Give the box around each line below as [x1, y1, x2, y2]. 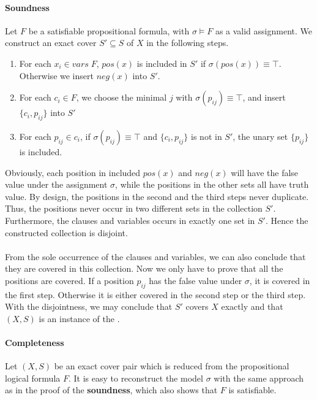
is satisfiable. [228, 383, 277, 396]
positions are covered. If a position [5, 274, 134, 287]
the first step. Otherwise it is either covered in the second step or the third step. [5, 288, 306, 301]
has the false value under [149, 274, 242, 287]
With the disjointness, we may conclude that [5, 300, 173, 313]
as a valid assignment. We [215, 24, 312, 37]
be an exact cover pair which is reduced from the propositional [54, 360, 289, 372]
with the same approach [214, 371, 304, 384]
